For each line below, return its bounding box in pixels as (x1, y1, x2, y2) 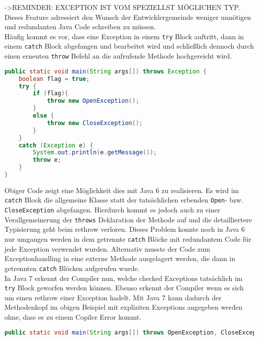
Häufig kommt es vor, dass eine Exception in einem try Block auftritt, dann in (4, 31, 244, 41)
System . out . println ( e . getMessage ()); (33, 149, 157, 156)
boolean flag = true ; (18, 75, 90, 82)
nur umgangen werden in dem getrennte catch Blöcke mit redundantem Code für (4, 234, 252, 244)
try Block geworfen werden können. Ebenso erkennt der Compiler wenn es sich (4, 282, 244, 293)
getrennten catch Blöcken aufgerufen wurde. (4, 263, 140, 273)
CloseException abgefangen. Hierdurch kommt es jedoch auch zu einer (4, 204, 220, 215)
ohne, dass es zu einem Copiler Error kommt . (4, 311, 142, 322)
